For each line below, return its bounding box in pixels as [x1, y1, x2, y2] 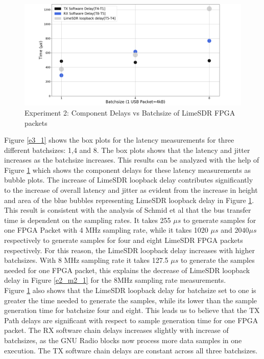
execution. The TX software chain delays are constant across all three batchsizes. [4, 345, 258, 355]
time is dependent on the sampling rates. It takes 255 [4, 214, 171, 225]
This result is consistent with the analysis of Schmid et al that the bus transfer [4, 205, 251, 215]
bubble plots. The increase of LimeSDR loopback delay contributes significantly [4, 174, 253, 185]
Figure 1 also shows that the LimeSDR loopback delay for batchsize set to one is [4, 285, 256, 296]
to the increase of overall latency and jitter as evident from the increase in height [4, 185, 258, 195]
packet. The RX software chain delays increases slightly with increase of [4, 325, 229, 335]
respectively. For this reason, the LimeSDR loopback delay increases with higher [4, 244, 255, 255]
